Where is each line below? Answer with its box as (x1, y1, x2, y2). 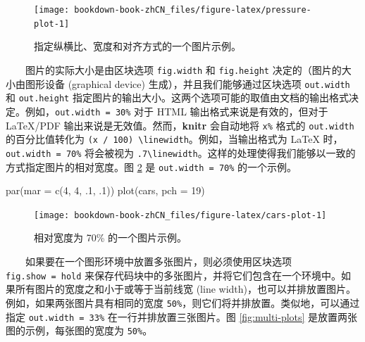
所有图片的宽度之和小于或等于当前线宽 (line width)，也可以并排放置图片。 (15, 281, 357, 296)
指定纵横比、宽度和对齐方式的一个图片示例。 (34, 39, 241, 53)
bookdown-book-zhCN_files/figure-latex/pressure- (74, 5, 311, 15)
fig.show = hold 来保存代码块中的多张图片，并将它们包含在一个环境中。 (6, 267, 342, 282)
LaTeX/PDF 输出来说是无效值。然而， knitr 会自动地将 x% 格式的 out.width (6, 118, 354, 132)
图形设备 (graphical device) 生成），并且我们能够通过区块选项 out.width (25, 76, 350, 91)
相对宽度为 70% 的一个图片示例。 (34, 230, 187, 245)
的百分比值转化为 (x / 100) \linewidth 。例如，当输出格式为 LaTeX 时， (6, 132, 343, 146)
